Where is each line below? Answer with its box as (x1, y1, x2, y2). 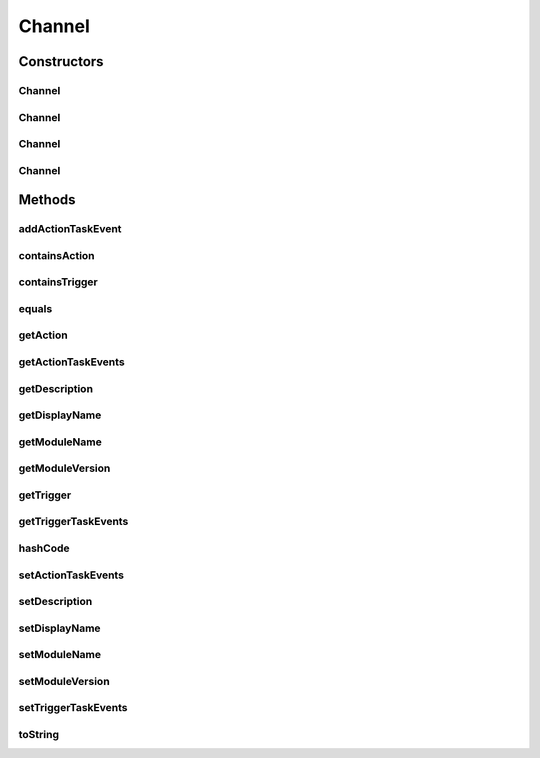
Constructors (18, 53, 104, 70)
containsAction (18, 248, 95, 262)
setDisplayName (18, 621, 101, 635)
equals (18, 301, 53, 315)
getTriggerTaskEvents (18, 515, 129, 529)
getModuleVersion (18, 461, 111, 475)
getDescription (18, 381, 94, 395)
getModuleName (18, 435, 102, 449)
